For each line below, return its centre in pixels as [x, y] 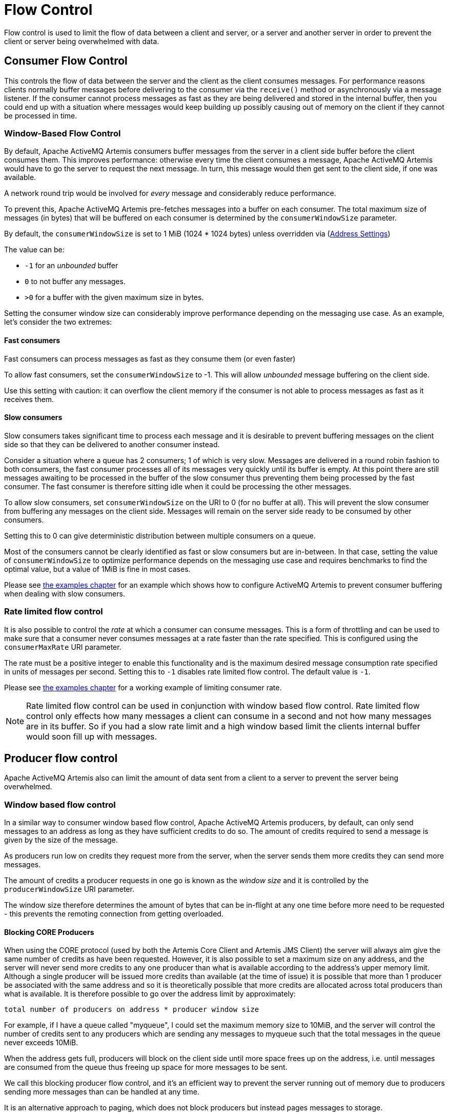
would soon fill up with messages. [92, 736]
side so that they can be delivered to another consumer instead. [112, 444]
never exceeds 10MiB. [41, 1043]
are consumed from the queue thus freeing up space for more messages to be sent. [146, 1067]
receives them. [29, 399]
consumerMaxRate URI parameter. [63, 647]
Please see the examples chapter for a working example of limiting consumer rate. [143, 687]
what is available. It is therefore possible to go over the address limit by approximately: [150, 994]
